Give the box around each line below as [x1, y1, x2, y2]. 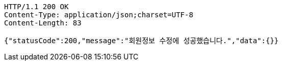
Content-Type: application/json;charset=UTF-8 [4, 11, 193, 19]
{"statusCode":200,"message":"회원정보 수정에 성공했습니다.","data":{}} [4, 37, 279, 45]
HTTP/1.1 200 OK [4, 3, 69, 11]
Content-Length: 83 [4, 19, 82, 27]
